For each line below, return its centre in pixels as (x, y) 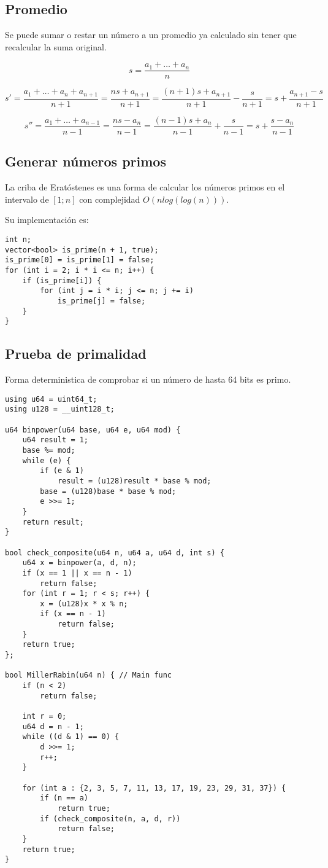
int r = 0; (44, 717)
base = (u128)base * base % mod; (108, 491)
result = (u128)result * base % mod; (134, 481)
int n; (18, 239)
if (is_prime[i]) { (62, 280)
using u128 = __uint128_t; (60, 409)
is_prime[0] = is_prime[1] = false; (80, 260)
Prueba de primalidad (76, 354)
